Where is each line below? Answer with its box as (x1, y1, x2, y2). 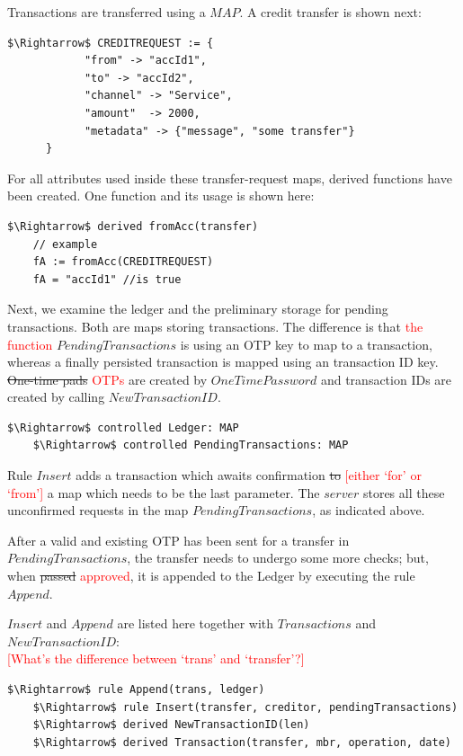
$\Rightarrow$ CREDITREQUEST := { (7, 36, 214, 49)
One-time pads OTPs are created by (7, 369, 208, 388)
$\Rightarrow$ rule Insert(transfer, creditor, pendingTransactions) (32, 700, 459, 714)
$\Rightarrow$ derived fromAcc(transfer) (7, 219, 259, 233)
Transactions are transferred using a (7, 3, 206, 21)
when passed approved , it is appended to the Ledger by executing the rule (7, 566, 415, 585)
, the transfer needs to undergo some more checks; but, (127, 548, 429, 567)
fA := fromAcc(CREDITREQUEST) (32, 255, 214, 269)
